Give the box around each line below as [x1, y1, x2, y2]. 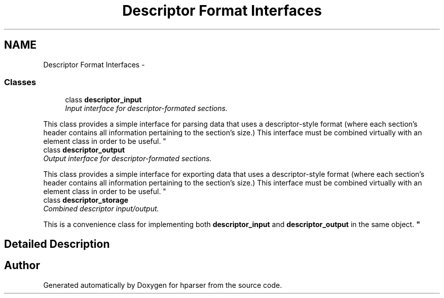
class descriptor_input [65, 95, 142, 104]
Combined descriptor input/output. [43, 204, 159, 213]
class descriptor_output [43, 145, 125, 155]
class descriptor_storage [43, 196, 129, 205]
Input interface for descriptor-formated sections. [65, 104, 228, 113]
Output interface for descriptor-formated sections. [43, 154, 212, 163]
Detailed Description [4, 237, 110, 250]
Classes [4, 77, 36, 87]
